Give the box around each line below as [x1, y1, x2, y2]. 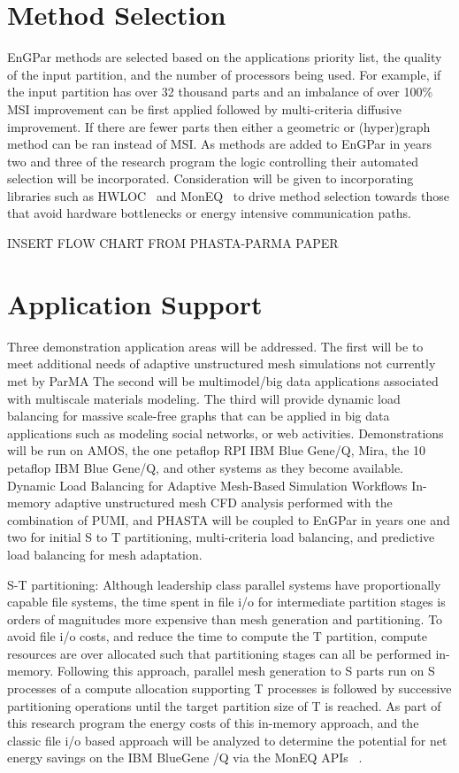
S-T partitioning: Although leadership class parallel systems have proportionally [7, 575, 441, 593]
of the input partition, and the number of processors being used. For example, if [7, 65, 441, 83]
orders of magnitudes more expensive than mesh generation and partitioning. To [7, 609, 443, 628]
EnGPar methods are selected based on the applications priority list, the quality [7, 48, 442, 66]
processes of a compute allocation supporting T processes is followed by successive [7, 679, 452, 698]
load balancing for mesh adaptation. [7, 545, 203, 563]
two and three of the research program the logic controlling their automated [7, 151, 419, 170]
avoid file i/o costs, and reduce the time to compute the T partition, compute [7, 627, 428, 645]
